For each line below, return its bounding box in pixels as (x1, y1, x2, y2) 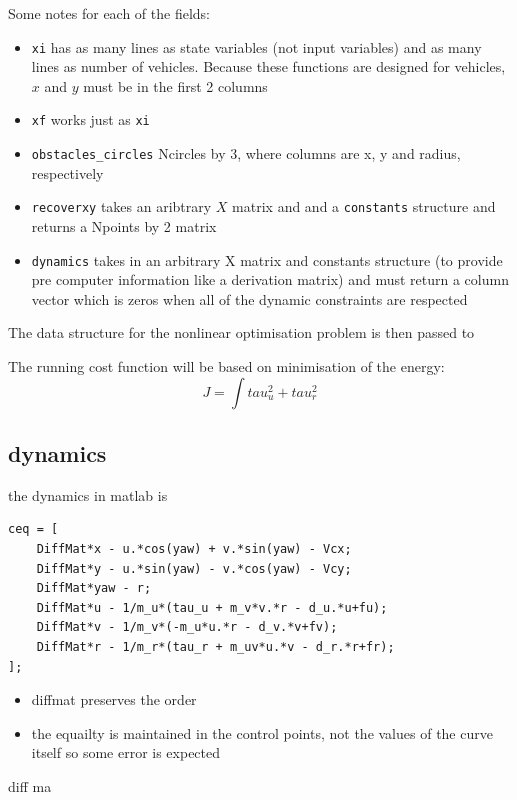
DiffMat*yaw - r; (36, 581, 152, 596)
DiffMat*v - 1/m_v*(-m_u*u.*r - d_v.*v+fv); (36, 620, 338, 635)
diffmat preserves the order (31, 689, 197, 710)
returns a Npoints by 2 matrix (31, 216, 217, 236)
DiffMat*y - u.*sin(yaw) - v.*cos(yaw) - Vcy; (36, 561, 352, 576)
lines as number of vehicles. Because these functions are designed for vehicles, (31, 56, 506, 77)
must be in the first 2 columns (83, 75, 268, 96)
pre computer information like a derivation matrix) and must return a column (31, 269, 509, 290)
